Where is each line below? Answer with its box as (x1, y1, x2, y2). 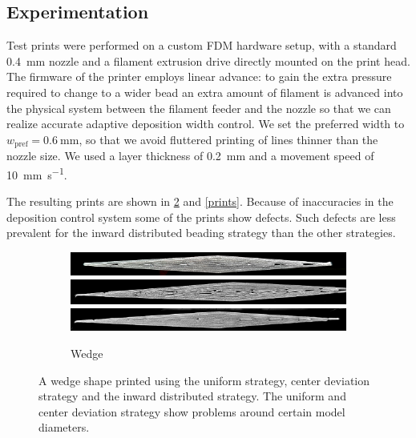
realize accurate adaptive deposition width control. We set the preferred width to (6, 115, 405, 132)
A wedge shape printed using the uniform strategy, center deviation (38, 372, 370, 388)
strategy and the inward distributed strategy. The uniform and (38, 388, 346, 404)
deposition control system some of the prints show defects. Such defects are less (6, 208, 396, 225)
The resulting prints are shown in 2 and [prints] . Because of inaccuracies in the (6, 193, 394, 210)
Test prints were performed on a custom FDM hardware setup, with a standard (6, 37, 397, 54)
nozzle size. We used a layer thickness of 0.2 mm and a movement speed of (6, 147, 374, 164)
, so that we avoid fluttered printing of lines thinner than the (79, 131, 378, 147)
